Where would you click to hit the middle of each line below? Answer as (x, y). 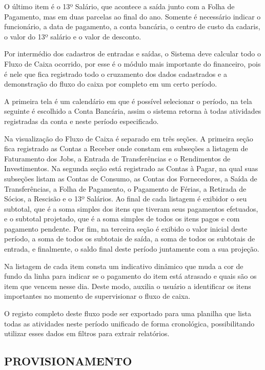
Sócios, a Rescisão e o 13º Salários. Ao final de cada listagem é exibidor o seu (126, 199)
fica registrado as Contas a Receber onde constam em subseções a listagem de (126, 148)
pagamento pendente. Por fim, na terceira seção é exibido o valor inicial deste (126, 228)
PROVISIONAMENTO (68, 361)
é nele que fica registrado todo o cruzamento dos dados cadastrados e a (116, 74)
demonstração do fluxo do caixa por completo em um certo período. (111, 84)
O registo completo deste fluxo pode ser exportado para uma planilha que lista (128, 313)
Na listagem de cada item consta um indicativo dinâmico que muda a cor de (124, 266)
